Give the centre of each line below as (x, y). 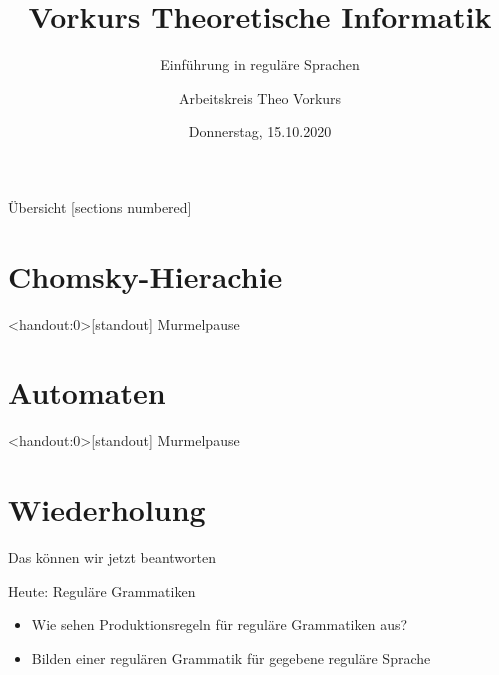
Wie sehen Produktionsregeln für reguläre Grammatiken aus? (219, 624)
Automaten (87, 392)
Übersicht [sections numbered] (100, 206)
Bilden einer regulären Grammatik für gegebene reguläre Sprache (231, 657)
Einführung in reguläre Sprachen (260, 64)
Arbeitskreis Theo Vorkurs (260, 97)
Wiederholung (107, 509)
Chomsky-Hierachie (145, 275)
